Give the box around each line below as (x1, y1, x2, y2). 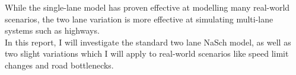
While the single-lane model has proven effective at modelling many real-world (5, 1, 290, 13)
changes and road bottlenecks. (5, 58, 114, 71)
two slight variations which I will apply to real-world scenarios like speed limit (5, 47, 289, 60)
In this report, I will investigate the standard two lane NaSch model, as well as (5, 35, 291, 48)
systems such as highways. (5, 24, 100, 37)
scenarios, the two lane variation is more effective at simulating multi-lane (5, 12, 273, 25)
